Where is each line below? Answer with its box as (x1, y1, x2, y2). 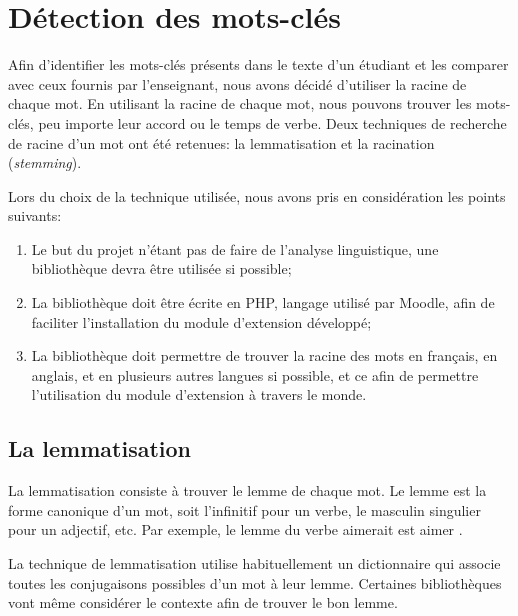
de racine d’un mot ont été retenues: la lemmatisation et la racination (8, 132, 435, 153)
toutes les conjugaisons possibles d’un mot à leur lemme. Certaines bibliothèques (8, 572, 502, 593)
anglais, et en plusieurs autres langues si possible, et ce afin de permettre (31, 364, 479, 385)
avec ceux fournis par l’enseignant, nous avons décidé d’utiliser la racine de (8, 73, 467, 94)
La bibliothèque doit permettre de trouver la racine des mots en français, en (31, 345, 498, 366)
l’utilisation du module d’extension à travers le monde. (31, 384, 367, 405)
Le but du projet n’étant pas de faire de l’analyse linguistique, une (31, 238, 439, 259)
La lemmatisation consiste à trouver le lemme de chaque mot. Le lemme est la (8, 480, 487, 501)
